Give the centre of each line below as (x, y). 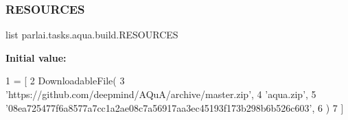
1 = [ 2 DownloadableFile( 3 (65, 81)
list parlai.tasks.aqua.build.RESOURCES (92, 35)
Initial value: (36, 57)
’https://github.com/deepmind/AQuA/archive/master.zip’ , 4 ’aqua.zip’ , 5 (161, 94)
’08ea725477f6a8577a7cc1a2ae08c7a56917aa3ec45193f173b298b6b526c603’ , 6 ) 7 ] (175, 107)
